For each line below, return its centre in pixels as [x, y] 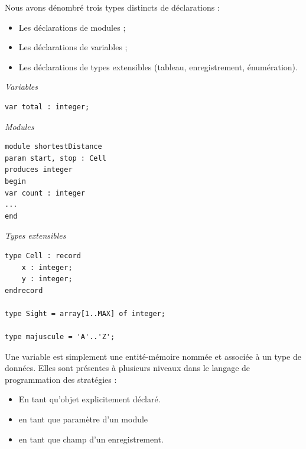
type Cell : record [43, 256]
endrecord [24, 290]
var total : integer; [47, 107]
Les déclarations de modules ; [72, 27]
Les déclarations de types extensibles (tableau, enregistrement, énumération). [158, 66]
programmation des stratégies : [61, 379]
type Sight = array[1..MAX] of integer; [85, 313]
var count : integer [45, 193]
